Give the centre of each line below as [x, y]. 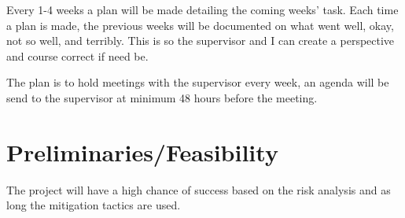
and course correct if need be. [77, 55]
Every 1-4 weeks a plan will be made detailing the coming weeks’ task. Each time [202, 9]
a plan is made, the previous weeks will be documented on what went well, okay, [200, 25]
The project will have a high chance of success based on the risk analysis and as [199, 189]
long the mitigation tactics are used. [94, 205]
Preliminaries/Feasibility [142, 151]
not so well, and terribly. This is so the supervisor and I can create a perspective [201, 41]
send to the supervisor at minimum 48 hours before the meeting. [162, 97]
